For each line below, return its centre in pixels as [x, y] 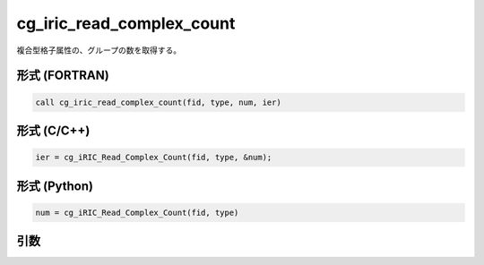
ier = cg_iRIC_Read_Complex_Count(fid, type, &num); [154, 158]
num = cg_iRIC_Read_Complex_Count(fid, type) [137, 212]
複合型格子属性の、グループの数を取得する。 [99, 50]
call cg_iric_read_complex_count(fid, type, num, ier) [158, 102]
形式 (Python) [55, 186]
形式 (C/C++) [53, 130]
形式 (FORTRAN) [63, 76]
